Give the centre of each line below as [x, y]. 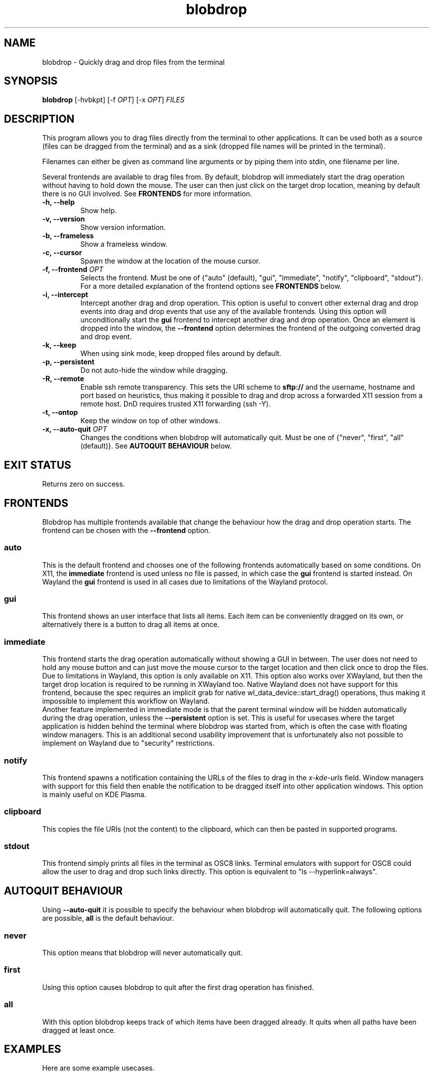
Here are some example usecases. [98, 1068]
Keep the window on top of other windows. [150, 421]
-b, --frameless [68, 236]
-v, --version [64, 219]
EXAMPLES [33, 1049]
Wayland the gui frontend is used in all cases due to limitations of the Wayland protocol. [185, 582]
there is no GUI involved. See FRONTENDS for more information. [147, 194]
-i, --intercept [65, 295]
